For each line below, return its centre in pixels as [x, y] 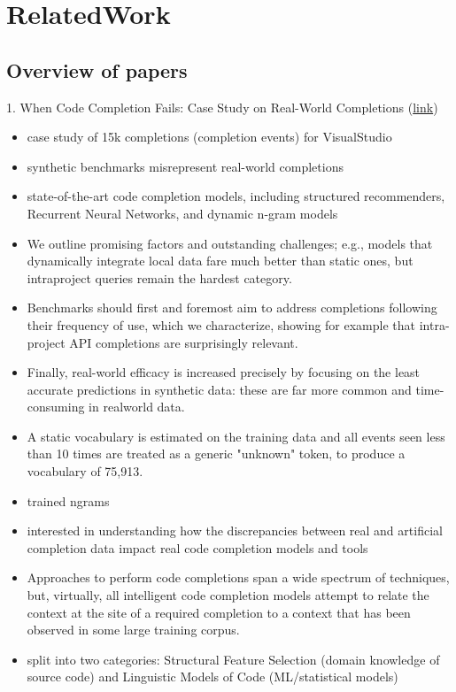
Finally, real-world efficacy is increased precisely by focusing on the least [224, 372]
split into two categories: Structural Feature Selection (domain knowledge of [233, 659]
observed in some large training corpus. [133, 630]
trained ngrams [68, 500]
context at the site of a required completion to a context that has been [219, 612]
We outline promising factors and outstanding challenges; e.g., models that [230, 243]
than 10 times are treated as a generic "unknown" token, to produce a [216, 454]
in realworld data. [137, 407]
